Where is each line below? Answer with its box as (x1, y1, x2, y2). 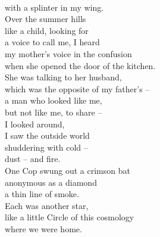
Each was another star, (5, 199, 89, 211)
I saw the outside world (5, 129, 90, 142)
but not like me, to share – (5, 105, 102, 118)
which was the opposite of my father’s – (5, 82, 150, 95)
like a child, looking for (5, 24, 89, 36)
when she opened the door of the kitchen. (5, 59, 156, 71)
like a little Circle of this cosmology (5, 211, 134, 223)
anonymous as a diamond (5, 176, 97, 188)
